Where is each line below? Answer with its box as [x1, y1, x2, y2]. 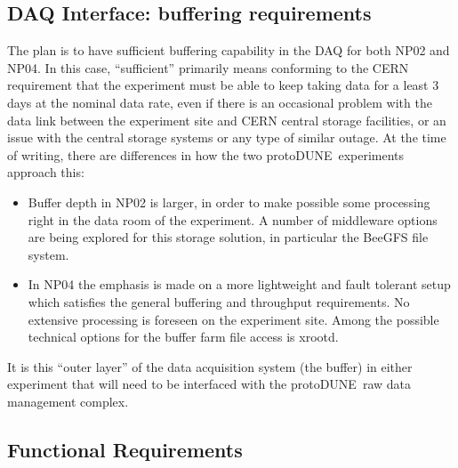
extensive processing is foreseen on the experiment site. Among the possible [28, 310, 439, 328]
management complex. [7, 391, 129, 410]
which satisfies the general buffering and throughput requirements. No [28, 292, 410, 311]
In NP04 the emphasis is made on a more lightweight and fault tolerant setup [28, 275, 451, 294]
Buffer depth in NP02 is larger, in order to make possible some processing [28, 192, 430, 211]
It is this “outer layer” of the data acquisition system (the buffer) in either [7, 357, 413, 375]
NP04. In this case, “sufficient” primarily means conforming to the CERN [7, 58, 409, 77]
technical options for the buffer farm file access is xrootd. [28, 327, 339, 346]
